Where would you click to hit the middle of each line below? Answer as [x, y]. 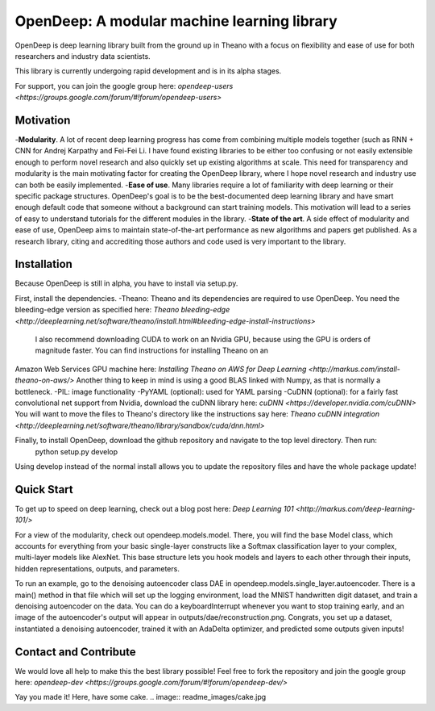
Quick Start [44, 489]
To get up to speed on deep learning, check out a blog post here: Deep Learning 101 [154, 508]
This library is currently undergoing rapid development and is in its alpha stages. [148, 71]
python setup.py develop [77, 451]
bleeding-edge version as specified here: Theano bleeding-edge [122, 310]
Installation [43, 264]
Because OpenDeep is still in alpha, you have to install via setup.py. [126, 283]
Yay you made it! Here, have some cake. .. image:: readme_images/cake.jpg [141, 697]
